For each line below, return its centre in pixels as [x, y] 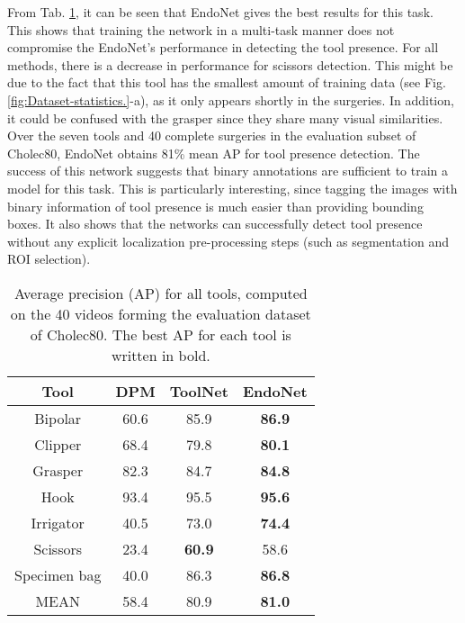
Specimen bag [58, 574]
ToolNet [199, 391]
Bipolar [58, 418]
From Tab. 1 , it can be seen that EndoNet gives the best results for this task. [220, 12]
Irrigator [58, 522]
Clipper [58, 444]
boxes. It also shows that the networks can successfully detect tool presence [215, 224]
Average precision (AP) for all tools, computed [161, 293]
